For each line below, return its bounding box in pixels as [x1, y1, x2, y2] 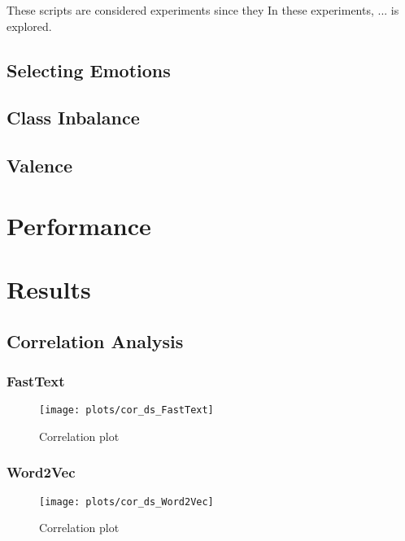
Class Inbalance [7, 105, 140, 130]
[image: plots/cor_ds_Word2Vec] [39, 495, 214, 508]
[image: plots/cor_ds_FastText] [39, 404, 214, 417]
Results [7, 273, 91, 306]
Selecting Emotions [7, 57, 171, 82]
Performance [7, 208, 151, 242]
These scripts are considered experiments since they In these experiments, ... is [7, 2, 399, 18]
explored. [7, 17, 52, 34]
